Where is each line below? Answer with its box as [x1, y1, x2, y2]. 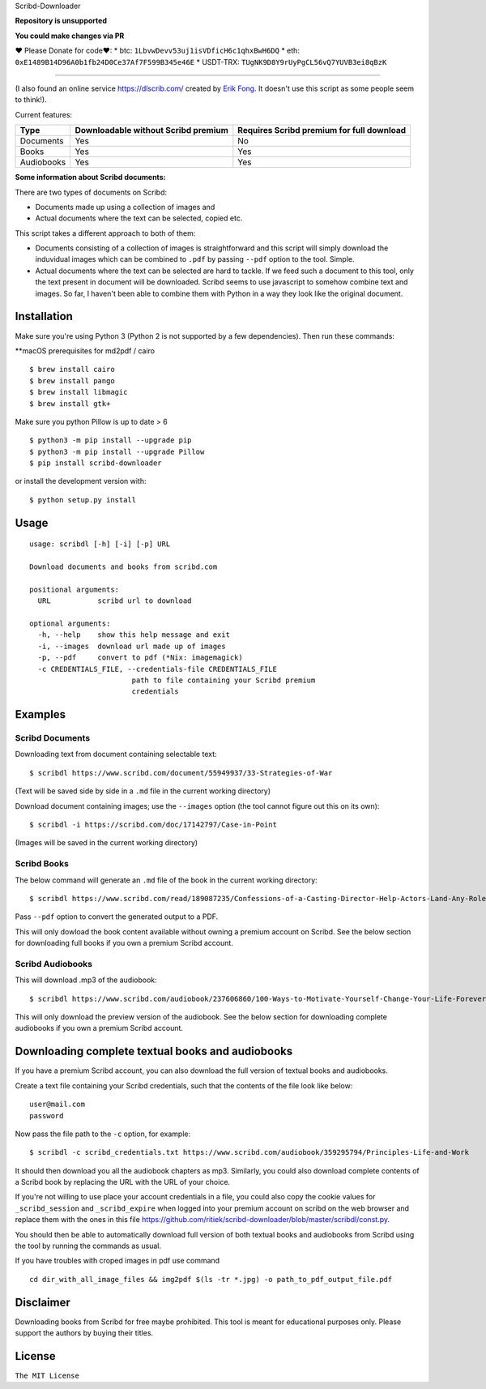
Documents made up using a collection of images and [35, 202, 215, 212]
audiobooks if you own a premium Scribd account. [15, 1024, 184, 1033]
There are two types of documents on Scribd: [15, 187, 168, 197]
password [29, 1111, 64, 1120]
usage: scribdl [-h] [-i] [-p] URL [29, 540, 171, 549]
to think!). [15, 95, 48, 105]
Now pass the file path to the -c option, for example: [15, 1129, 191, 1139]
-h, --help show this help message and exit [37, 630, 231, 639]
